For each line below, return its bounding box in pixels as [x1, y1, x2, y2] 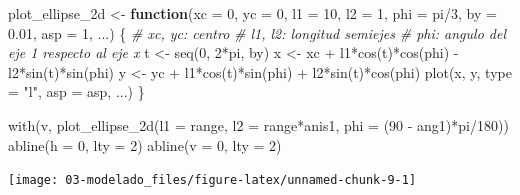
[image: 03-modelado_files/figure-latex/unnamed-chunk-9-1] [8, 173, 417, 188]
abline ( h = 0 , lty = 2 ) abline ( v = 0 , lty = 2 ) [8, 134, 282, 155]
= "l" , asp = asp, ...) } [8, 81, 145, 102]
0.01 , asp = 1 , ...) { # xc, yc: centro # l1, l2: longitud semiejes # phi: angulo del [8, 22, 506, 43]
